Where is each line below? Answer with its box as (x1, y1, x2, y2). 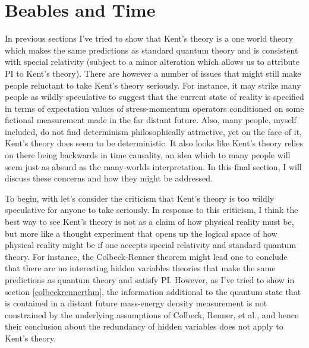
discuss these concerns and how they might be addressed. (5, 172, 213, 184)
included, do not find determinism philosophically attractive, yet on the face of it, (5, 125, 302, 137)
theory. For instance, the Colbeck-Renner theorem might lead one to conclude (5, 250, 288, 262)
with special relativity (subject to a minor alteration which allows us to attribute (5, 55, 299, 68)
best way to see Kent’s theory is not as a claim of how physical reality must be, (5, 215, 294, 228)
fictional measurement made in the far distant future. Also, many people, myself (5, 114, 297, 126)
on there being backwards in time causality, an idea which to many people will (5, 149, 291, 161)
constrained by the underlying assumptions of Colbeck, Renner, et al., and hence (5, 308, 299, 321)
